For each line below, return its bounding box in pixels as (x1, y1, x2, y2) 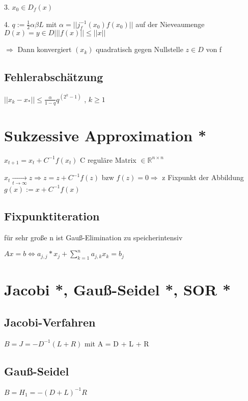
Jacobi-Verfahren (4, 314, 96, 330)
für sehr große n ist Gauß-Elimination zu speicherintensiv (4, 232, 183, 243)
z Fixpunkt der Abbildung (162, 172, 244, 183)
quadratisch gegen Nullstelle (96, 44, 183, 55)
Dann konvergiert (17, 44, 72, 55)
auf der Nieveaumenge (135, 18, 205, 29)
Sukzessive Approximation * (4, 124, 207, 145)
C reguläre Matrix (80, 154, 136, 165)
